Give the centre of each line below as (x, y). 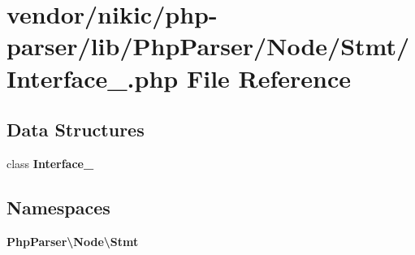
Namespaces (58, 207)
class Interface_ (50, 163)
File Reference (269, 78)
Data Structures (76, 130)
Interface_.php (93, 78)
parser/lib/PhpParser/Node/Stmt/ (208, 46)
